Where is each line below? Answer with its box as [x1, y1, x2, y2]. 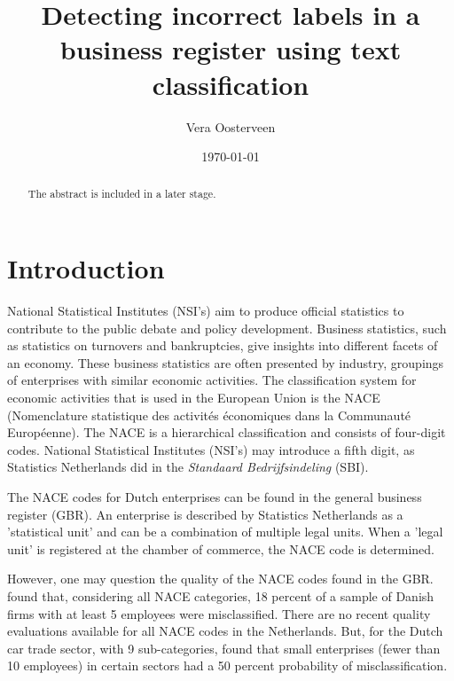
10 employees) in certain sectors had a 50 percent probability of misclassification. [7, 656, 448, 675]
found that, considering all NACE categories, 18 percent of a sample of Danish [7, 586, 434, 605]
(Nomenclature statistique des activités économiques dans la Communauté [7, 405, 411, 424]
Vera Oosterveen [185, 117, 276, 136]
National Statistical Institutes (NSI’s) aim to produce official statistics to [7, 301, 404, 320]
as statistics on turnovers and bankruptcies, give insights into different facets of [7, 336, 438, 355]
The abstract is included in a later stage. [27, 186, 216, 201]
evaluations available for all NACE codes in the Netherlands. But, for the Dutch [7, 622, 443, 640]
